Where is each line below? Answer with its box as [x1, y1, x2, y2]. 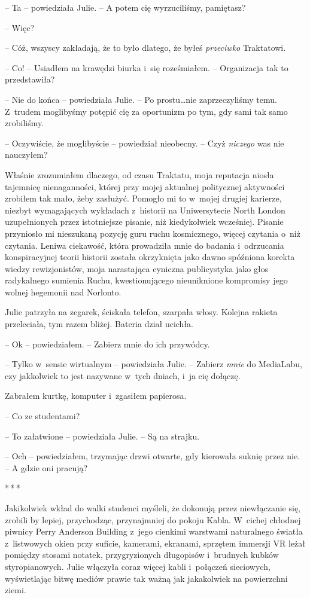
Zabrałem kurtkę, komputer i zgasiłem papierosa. [5, 389, 187, 402]
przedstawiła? [5, 73, 55, 86]
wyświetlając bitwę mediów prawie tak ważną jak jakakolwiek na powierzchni [5, 572, 288, 584]
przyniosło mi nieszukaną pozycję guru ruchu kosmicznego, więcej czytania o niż [5, 227, 300, 239]
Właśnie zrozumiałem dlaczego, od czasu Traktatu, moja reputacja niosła [5, 168, 274, 181]
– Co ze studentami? [5, 410, 80, 422]
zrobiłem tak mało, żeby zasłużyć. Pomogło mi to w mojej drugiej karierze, [5, 192, 282, 205]
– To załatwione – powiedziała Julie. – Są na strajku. [5, 429, 200, 442]
